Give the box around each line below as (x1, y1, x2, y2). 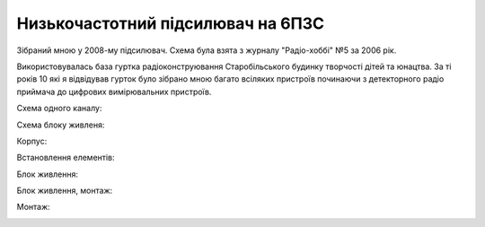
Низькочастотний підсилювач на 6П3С (16, 13, 325, 33)
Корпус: (16, 135, 48, 146)
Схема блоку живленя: (16, 119, 105, 130)
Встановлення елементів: (16, 153, 116, 163)
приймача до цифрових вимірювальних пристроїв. (16, 86, 212, 97)
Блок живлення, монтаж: (16, 185, 113, 196)
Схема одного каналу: (16, 103, 102, 114)
